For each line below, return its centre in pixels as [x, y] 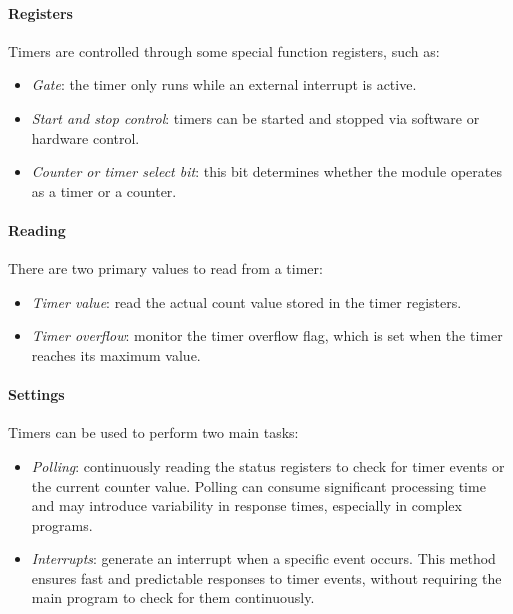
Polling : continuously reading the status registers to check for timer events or [268, 465]
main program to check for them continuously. [173, 597]
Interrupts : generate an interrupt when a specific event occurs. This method [263, 558]
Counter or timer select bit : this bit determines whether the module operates [266, 171]
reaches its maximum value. [116, 354]
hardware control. [85, 137]
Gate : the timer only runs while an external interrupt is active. [224, 84]
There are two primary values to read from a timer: [165, 268]
